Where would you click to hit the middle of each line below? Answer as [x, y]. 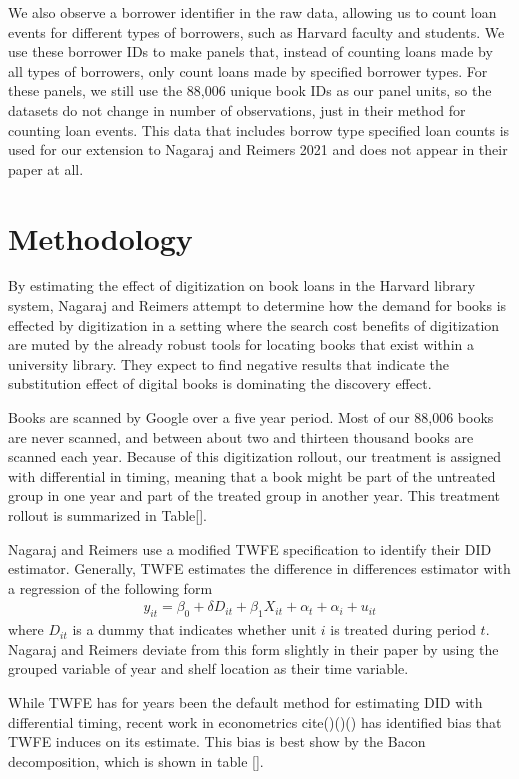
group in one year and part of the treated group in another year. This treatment [254, 495]
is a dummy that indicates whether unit [194, 629]
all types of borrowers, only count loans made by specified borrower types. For [248, 70]
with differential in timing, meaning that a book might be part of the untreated [252, 475]
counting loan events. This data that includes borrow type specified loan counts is [259, 129]
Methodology [100, 237]
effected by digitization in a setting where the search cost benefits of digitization [254, 324]
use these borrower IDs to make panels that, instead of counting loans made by [250, 51]
